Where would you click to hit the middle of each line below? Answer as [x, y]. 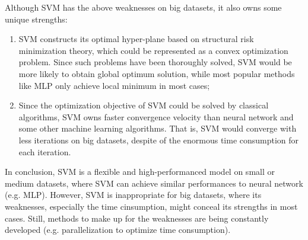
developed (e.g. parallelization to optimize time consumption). [118, 230]
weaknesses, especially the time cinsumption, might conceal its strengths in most [151, 206]
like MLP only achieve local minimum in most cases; [114, 85]
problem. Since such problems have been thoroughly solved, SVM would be [155, 62]
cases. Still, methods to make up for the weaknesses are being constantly [137, 218]
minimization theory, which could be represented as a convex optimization [153, 50]
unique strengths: [36, 19]
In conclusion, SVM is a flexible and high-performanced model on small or [140, 172]
